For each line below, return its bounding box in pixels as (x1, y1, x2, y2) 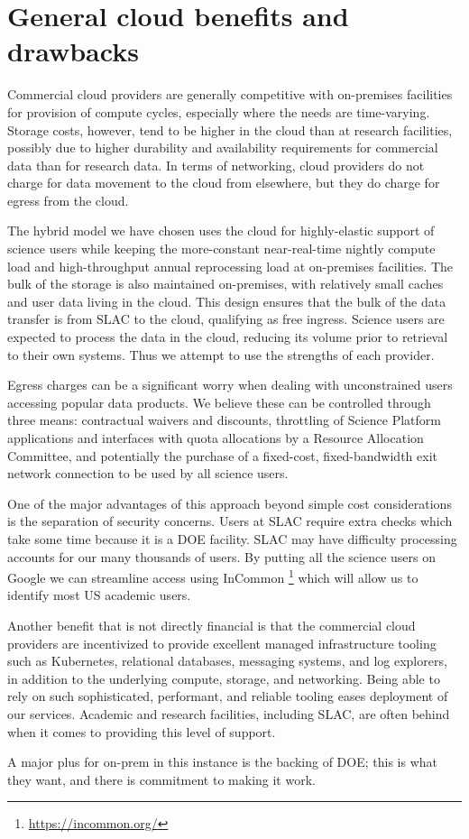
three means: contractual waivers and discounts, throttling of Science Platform (7, 410, 441, 429)
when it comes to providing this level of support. (7, 722, 276, 741)
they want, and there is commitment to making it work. (7, 770, 316, 788)
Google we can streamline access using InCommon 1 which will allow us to (7, 566, 418, 586)
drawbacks (7, 32, 139, 69)
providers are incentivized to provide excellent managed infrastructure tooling (7, 633, 437, 652)
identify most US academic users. (7, 585, 191, 604)
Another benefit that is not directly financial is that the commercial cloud (7, 616, 416, 634)
